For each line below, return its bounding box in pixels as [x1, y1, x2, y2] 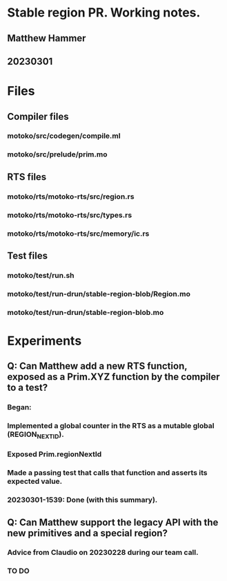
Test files [7, 249, 48, 261]
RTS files [7, 171, 47, 183]
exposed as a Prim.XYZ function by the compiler [7, 371, 220, 383]
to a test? [7, 382, 48, 394]
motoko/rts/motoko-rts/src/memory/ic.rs [7, 229, 150, 238]
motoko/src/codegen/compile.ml [7, 131, 121, 141]
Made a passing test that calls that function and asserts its [7, 468, 208, 478]
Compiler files [7, 110, 69, 122]
